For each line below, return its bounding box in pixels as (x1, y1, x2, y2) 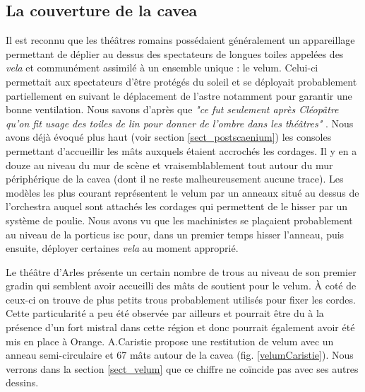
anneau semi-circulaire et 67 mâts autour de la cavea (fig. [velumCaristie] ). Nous (6, 347, 354, 362)
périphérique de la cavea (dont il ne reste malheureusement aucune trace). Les (6, 171, 344, 186)
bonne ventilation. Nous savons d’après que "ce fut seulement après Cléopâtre (6, 102, 339, 117)
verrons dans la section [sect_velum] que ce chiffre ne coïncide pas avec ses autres (6, 361, 359, 376)
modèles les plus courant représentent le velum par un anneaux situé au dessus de (6, 185, 359, 200)
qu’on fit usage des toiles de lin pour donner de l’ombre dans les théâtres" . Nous (6, 115, 354, 130)
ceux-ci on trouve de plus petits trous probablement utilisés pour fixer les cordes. (6, 292, 356, 306)
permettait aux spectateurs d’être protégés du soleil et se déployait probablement (6, 74, 357, 88)
